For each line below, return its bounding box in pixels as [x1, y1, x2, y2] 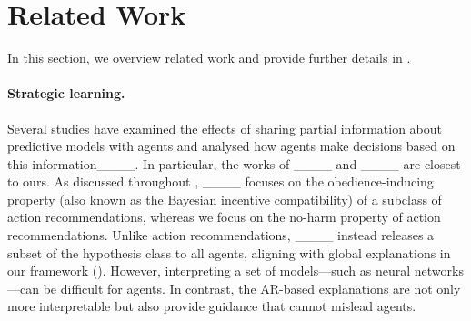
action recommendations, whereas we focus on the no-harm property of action [7, 207, 441, 226]
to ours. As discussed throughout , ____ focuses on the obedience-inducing [7, 172, 434, 191]
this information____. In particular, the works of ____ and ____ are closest [7, 154, 461, 173]
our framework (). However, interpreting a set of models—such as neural [7, 261, 411, 280]
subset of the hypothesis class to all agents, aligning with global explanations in [7, 243, 451, 262]
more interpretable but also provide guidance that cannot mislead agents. [7, 296, 416, 316]
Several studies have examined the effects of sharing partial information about [7, 118, 443, 137]
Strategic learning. [7, 84, 125, 103]
